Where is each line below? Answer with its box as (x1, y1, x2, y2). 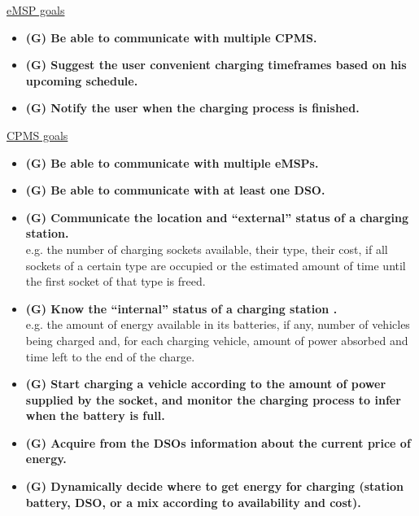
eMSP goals (7, 2, 65, 18)
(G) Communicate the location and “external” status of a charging (25, 208, 409, 225)
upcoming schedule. (25, 72, 138, 89)
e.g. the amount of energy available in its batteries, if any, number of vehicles (25, 316, 410, 333)
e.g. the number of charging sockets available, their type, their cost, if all (25, 240, 388, 257)
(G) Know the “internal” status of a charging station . (25, 300, 338, 317)
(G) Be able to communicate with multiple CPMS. (25, 28, 317, 46)
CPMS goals (7, 126, 68, 143)
